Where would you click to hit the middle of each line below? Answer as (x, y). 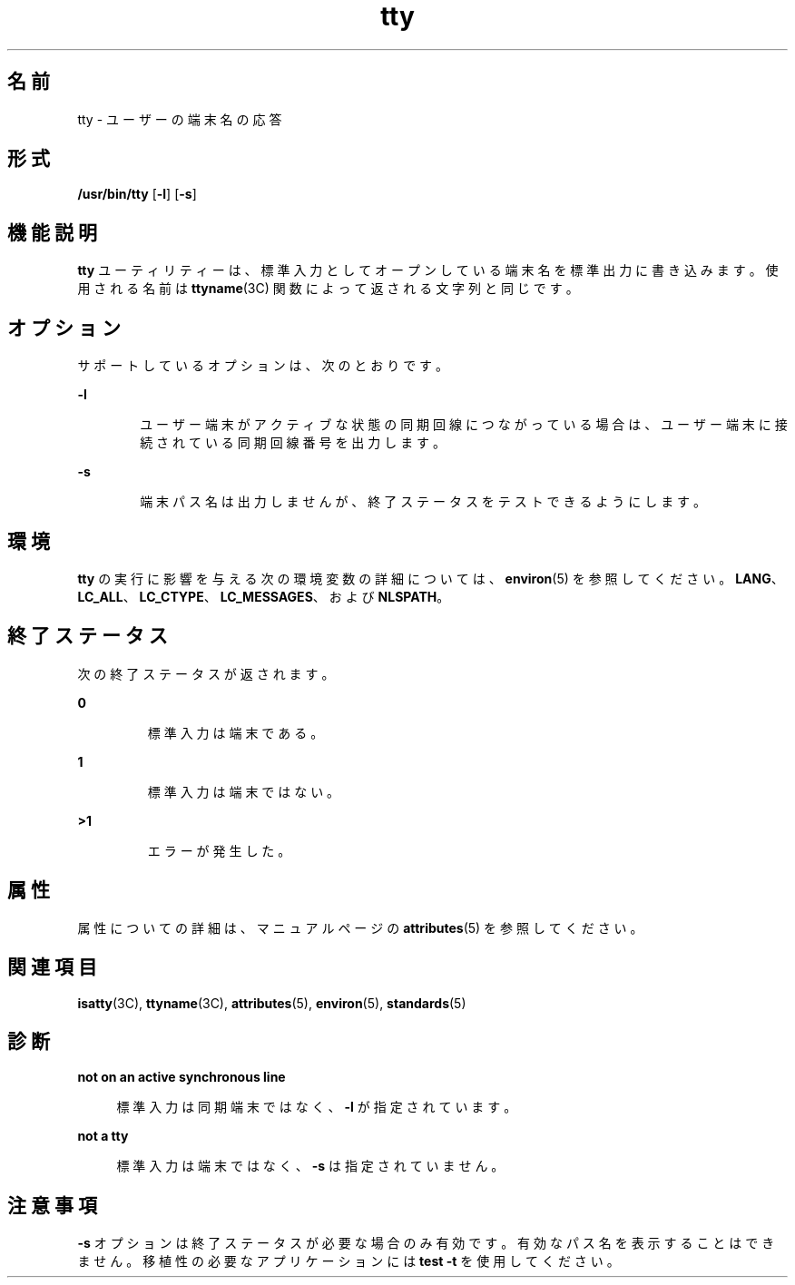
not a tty (103, 1136)
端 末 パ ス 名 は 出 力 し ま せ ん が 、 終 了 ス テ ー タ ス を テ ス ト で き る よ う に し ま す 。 (423, 502)
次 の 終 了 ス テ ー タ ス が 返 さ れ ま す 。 (206, 673)
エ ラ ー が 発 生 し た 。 (219, 850)
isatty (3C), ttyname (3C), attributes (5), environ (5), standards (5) (272, 1003)
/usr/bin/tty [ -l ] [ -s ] (137, 194)
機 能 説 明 (52, 232)
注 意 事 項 (52, 1205)
